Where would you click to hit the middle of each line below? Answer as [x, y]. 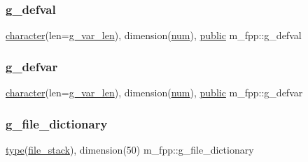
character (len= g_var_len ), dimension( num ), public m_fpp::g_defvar [154, 93]
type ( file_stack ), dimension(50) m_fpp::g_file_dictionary [130, 149]
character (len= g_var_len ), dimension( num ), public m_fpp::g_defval [154, 35]
